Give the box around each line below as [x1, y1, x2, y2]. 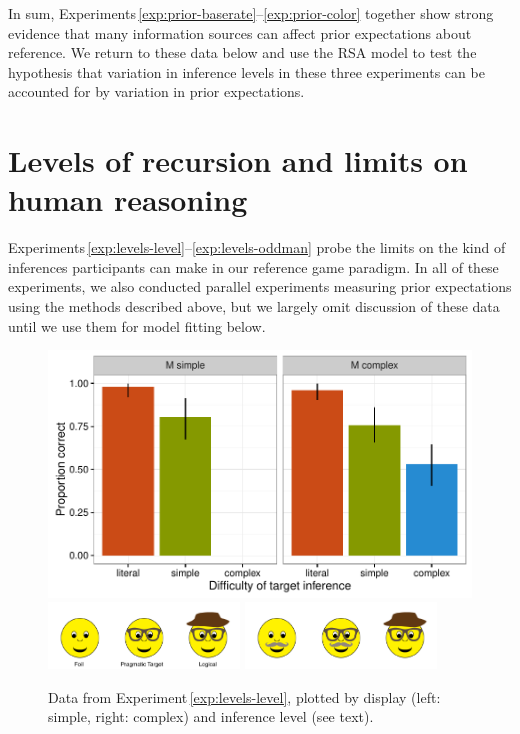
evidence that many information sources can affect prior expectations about [8, 22, 472, 43]
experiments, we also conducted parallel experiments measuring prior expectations [8, 276, 512, 297]
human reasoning [8, 179, 248, 220]
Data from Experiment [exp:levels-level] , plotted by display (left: [48, 686, 441, 707]
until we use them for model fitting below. [8, 315, 266, 336]
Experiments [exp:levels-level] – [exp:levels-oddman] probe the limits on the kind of [8, 237, 506, 258]
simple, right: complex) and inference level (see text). [48, 706, 374, 727]
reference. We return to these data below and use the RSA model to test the [8, 42, 477, 63]
